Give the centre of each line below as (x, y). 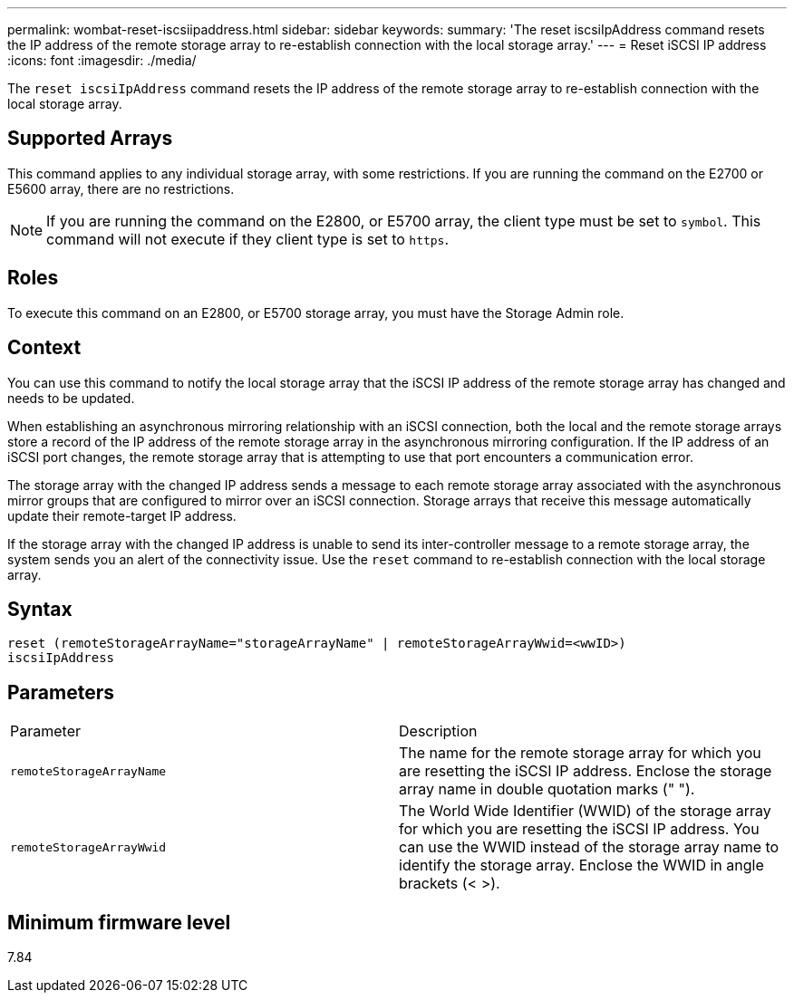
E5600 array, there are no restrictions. (121, 188)
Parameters (61, 692)
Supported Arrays (90, 139)
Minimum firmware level (119, 922)
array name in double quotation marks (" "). (547, 789)
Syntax (40, 609)
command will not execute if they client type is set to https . (248, 239)
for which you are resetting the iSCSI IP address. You (579, 829)
